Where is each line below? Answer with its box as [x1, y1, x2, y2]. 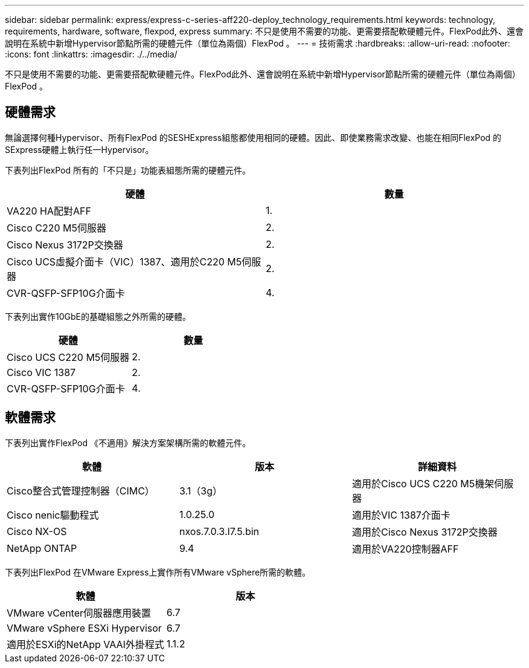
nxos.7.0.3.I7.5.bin [179, 525, 260, 537]
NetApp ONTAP [7, 542, 77, 554]
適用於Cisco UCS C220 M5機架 [351, 477, 495, 490]
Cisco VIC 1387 [7, 366, 76, 378]
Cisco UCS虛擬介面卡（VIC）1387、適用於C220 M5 [7, 255, 242, 268]
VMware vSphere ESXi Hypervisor [7, 621, 162, 634]
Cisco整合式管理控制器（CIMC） [7, 484, 155, 497]
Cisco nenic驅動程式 [7, 508, 99, 521]
